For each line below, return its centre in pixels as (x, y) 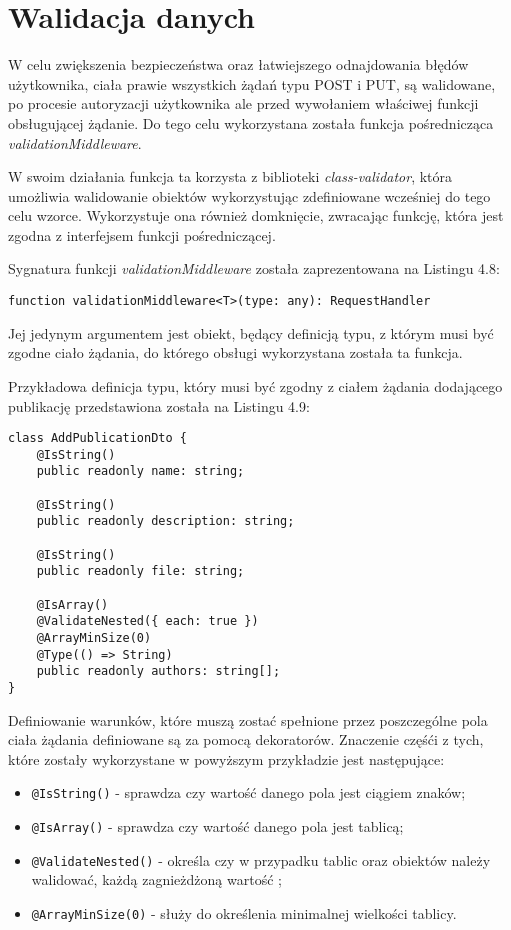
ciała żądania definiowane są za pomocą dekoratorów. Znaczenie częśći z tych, (246, 739)
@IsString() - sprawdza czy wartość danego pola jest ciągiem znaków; (248, 792)
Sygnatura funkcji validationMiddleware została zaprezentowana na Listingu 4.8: (254, 268)
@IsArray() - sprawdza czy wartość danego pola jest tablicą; (217, 826)
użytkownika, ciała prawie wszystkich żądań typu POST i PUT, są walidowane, (252, 83)
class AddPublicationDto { (97, 438)
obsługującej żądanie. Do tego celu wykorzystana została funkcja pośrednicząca (251, 122)
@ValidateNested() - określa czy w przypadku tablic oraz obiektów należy (261, 859)
